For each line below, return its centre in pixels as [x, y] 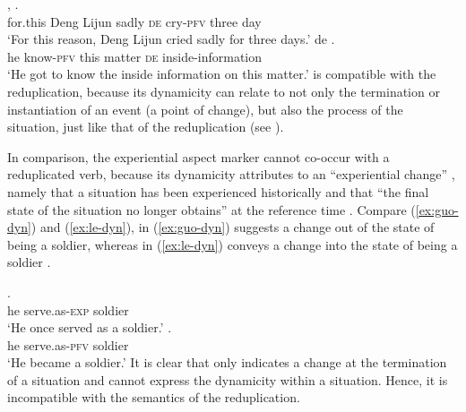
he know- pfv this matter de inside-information [135, 56]
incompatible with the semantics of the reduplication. [154, 397]
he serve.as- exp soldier [68, 309]
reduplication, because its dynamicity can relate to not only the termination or [224, 91]
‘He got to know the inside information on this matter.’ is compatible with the [222, 74]
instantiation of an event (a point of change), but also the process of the [205, 109]
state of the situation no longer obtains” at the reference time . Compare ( [211, 209]
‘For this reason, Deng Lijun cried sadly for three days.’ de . [171, 39]
